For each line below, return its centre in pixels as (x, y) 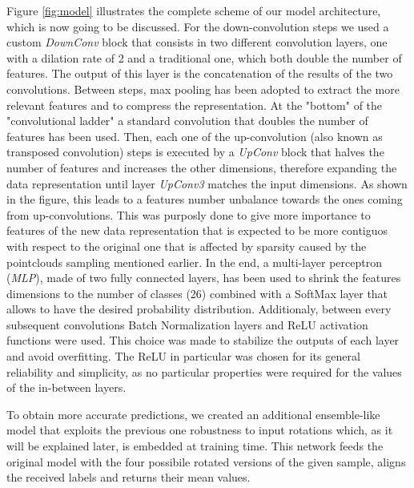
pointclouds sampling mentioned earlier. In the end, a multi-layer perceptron (194, 262)
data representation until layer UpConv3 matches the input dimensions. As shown (207, 183)
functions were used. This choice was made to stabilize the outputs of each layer (203, 340)
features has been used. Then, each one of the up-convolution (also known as (195, 136)
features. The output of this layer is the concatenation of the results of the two (200, 73)
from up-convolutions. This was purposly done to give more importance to (189, 214)
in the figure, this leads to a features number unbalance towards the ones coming (205, 199)
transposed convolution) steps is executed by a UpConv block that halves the (195, 152)
